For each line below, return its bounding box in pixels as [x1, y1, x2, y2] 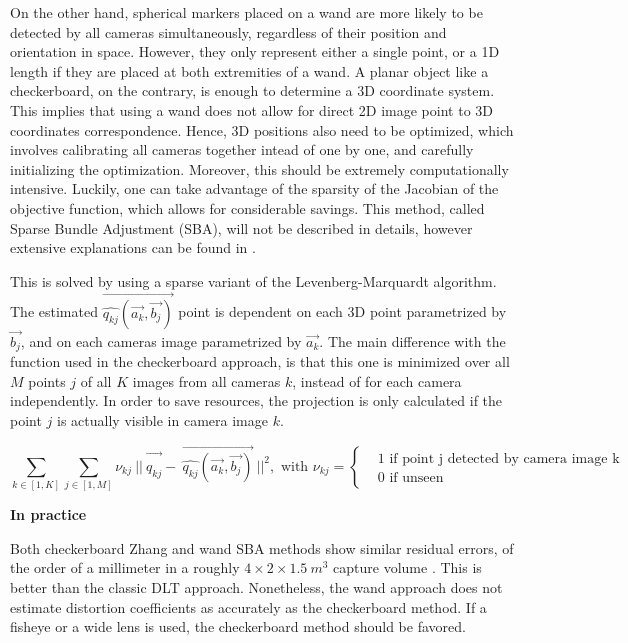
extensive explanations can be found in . [10, 237, 256, 258]
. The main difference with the [319, 330, 506, 351]
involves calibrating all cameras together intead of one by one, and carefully [10, 139, 474, 160]
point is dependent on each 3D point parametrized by [178, 301, 507, 322]
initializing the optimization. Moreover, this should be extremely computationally [10, 158, 509, 179]
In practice [10, 504, 87, 525]
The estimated [10, 301, 98, 322]
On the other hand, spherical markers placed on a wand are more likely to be [10, 2, 483, 22]
